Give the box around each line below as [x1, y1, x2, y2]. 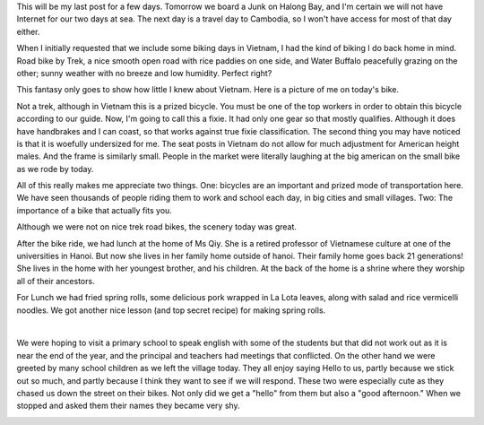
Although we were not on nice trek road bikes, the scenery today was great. [16, 221, 298, 232]
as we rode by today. [16, 163, 94, 174]
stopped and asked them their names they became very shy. [16, 400, 241, 412]
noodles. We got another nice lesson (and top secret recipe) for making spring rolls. [16, 305, 326, 316]
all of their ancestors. [16, 275, 95, 286]
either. [16, 26, 40, 37]
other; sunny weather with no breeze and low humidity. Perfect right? [16, 67, 272, 78]
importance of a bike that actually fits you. [16, 204, 172, 215]
